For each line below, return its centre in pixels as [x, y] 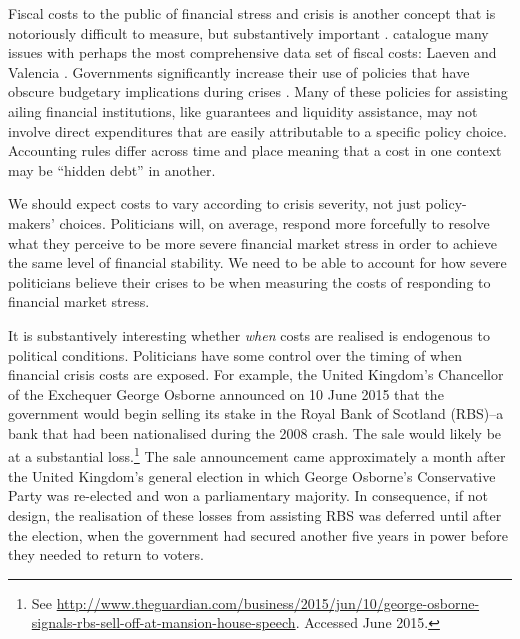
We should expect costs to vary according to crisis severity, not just [214, 203]
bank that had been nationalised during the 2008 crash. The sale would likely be [255, 432]
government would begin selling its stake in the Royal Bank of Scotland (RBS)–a [256, 413]
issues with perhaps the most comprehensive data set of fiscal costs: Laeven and [252, 52]
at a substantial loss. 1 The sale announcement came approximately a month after [257, 455]
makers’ [31, 222]
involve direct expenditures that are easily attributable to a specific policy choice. [257, 130]
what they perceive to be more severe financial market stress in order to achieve [252, 242]
